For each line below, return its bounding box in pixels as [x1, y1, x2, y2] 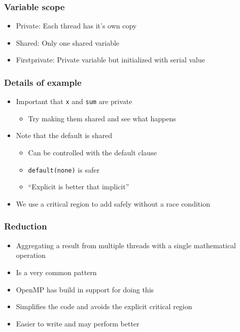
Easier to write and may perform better [16, 318, 140, 328]
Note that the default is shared [16, 130, 112, 141]
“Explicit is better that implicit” [28, 181, 129, 192]
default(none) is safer [28, 164, 99, 175]
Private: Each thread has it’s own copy [16, 20, 137, 31]
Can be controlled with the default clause [28, 147, 157, 158]
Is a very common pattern [16, 267, 97, 277]
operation [16, 250, 46, 260]
